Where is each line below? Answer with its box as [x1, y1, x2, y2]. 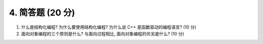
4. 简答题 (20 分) [9, 7, 75, 18]
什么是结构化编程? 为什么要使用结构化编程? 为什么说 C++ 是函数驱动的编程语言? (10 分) [21, 24, 197, 30]
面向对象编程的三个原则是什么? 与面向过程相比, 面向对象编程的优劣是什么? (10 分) [21, 30, 185, 36]
